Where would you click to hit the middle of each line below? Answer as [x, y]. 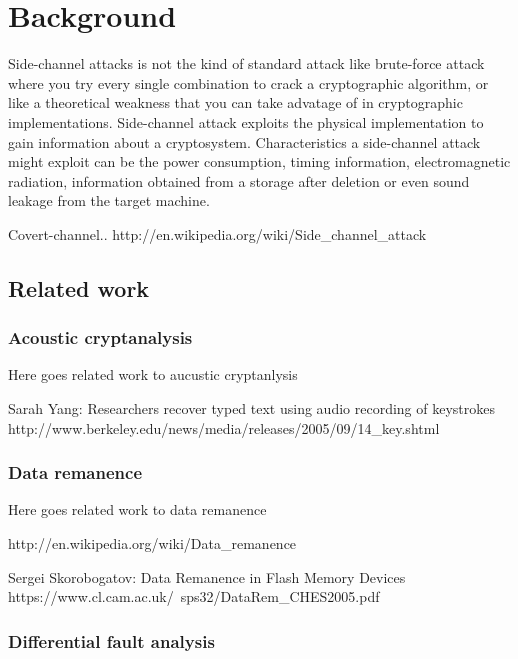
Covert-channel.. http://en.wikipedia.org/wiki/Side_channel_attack [217, 233]
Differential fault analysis [111, 640]
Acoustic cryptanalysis [100, 337]
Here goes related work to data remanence [137, 509]
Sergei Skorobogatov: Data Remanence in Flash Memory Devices [207, 576]
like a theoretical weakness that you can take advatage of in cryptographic [235, 102]
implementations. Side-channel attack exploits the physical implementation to [246, 121]
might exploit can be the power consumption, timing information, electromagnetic [259, 161]
